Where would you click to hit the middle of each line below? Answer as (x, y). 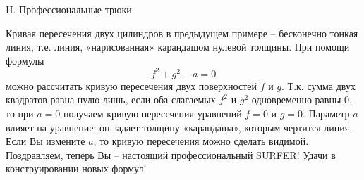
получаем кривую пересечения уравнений (152, 114)
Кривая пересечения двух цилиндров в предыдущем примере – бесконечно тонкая (182, 33)
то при (20, 114)
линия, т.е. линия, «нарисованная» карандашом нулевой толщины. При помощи (178, 47)
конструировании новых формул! (76, 168)
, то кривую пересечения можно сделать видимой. (201, 141)
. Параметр (326, 114)
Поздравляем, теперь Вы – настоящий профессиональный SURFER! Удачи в (171, 154)
